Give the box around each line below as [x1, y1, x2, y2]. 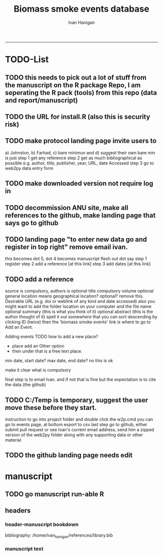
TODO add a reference [5, 275, 74, 283]
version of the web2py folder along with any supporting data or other [5, 432, 143, 438]
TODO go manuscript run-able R [5, 490, 104, 498]
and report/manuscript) [5, 96, 78, 104]
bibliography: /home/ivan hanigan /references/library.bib [5, 532, 113, 539]
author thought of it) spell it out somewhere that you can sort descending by [5, 314, 158, 320]
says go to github [5, 219, 59, 227]
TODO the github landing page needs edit [5, 451, 133, 460]
